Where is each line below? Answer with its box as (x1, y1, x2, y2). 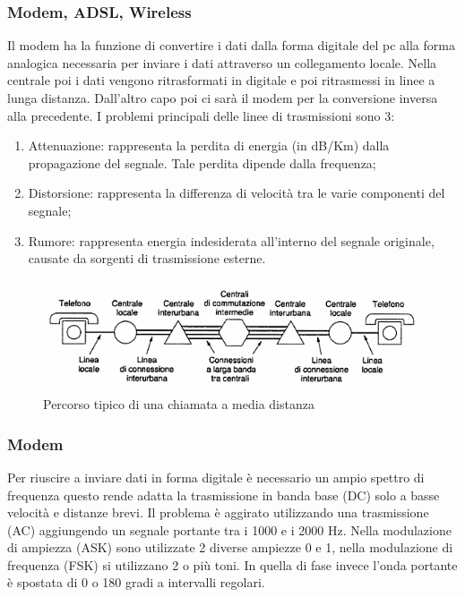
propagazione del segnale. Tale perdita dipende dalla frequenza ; (28, 153, 376, 172)
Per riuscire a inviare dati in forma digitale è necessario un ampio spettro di (7, 467, 425, 486)
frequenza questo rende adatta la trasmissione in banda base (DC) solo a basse (7, 485, 440, 504)
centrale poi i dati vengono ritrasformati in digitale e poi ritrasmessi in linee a (7, 71, 435, 90)
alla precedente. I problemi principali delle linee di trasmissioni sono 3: (7, 106, 395, 124)
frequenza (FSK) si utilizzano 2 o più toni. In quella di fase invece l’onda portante (7, 555, 458, 574)
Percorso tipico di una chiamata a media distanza (43, 395, 314, 414)
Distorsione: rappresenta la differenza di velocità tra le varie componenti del (28, 183, 445, 202)
